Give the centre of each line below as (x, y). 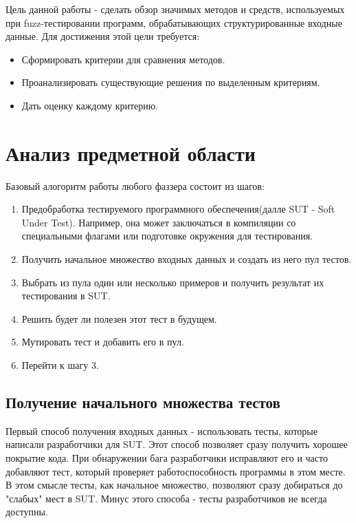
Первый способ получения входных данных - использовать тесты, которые (162, 430)
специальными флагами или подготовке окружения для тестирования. (167, 236)
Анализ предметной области (131, 152)
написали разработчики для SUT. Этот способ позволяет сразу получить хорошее (177, 444)
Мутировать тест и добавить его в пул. (103, 342)
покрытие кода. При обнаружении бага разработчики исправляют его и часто (167, 458)
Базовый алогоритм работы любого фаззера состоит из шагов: (135, 185)
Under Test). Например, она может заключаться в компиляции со (159, 222)
